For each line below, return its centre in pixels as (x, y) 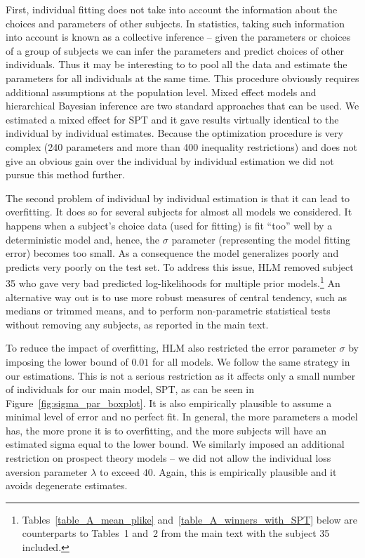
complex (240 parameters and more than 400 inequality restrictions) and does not (182, 146)
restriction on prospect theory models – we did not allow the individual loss (168, 458)
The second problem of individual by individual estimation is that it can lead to (178, 198)
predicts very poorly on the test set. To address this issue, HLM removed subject (180, 266)
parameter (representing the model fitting (261, 239)
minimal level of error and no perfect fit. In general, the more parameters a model (182, 417)
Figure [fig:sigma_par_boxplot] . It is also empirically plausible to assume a (169, 403)
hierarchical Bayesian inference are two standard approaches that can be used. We (182, 106)
